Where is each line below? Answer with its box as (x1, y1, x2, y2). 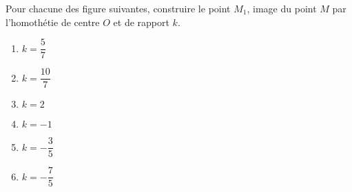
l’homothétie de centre (6, 14, 100, 29)
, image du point (247, 1, 317, 15)
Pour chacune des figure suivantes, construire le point (6, 1, 231, 15)
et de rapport (113, 14, 169, 29)
